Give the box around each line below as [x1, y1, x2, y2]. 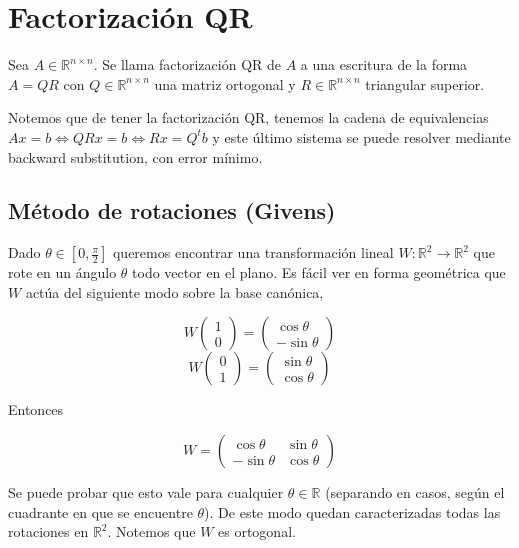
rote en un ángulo [8, 262, 117, 283]
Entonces [8, 399, 64, 420]
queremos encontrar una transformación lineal [112, 242, 394, 263]
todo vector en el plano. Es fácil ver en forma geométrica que [132, 262, 506, 283]
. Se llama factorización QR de [93, 54, 281, 75]
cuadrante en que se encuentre [8, 501, 193, 522]
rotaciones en [8, 521, 89, 542]
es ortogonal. [218, 521, 296, 542]
